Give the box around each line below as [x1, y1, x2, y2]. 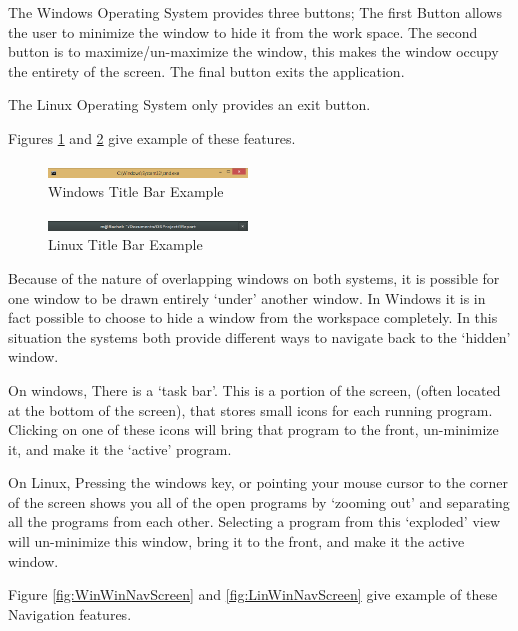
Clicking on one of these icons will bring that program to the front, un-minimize [8, 419, 499, 440]
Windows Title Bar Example [48, 181, 224, 202]
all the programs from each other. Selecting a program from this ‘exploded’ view [8, 511, 500, 532]
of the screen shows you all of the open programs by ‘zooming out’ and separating [8, 491, 510, 512]
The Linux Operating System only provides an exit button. [8, 94, 371, 115]
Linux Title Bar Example [48, 234, 203, 255]
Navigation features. [8, 603, 132, 624]
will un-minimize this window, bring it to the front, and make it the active [8, 531, 465, 552]
